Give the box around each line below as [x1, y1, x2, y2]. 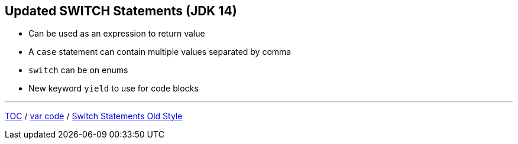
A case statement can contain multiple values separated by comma [28, 47, 292, 57]
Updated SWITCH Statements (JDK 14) [5, 4, 237, 18]
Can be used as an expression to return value [28, 28, 205, 39]
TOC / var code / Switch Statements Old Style [5, 111, 183, 122]
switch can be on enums [28, 65, 128, 76]
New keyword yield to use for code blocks [28, 83, 199, 94]
